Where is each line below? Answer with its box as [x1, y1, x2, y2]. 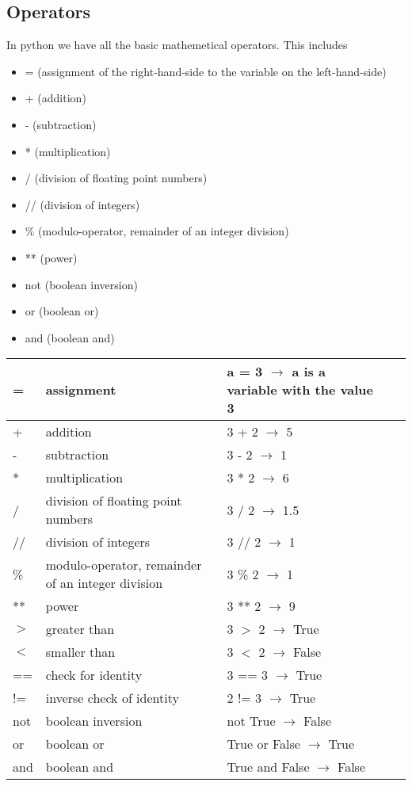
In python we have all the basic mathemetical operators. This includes [6, 36, 348, 53]
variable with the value [227, 380, 373, 399]
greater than [45, 620, 115, 639]
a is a [292, 362, 326, 381]
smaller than [45, 643, 116, 662]
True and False [227, 757, 310, 776]
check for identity [45, 666, 143, 685]
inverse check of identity [45, 689, 179, 708]
